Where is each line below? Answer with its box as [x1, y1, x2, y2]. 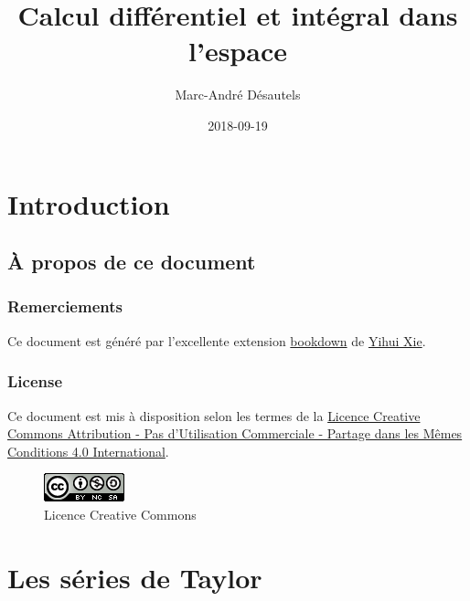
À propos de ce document [7, 248, 256, 276]
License [7, 370, 63, 393]
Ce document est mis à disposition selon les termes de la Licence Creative [7, 406, 421, 425]
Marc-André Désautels [175, 85, 301, 104]
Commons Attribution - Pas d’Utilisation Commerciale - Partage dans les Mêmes [7, 424, 463, 443]
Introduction [7, 185, 170, 222]
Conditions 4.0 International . [7, 441, 169, 460]
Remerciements [7, 295, 123, 318]
